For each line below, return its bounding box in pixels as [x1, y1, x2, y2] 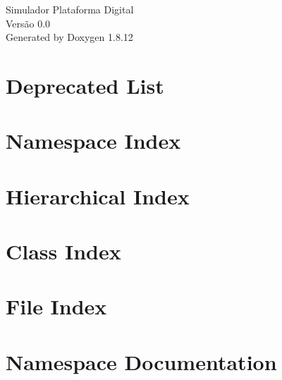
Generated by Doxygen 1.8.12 [6, 30, 133, 44]
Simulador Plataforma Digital [6, 2, 134, 16]
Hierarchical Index [6, 181, 190, 210]
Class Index [6, 237, 121, 266]
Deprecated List [6, 71, 164, 99]
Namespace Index [6, 126, 181, 155]
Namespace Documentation [6, 347, 277, 376]
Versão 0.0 [6, 16, 51, 30]
